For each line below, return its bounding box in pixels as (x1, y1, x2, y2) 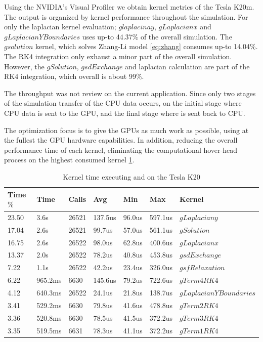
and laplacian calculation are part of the (125, 61, 250, 71)
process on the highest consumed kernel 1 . (4, 154, 135, 165)
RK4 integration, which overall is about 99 (4, 71, 136, 81)
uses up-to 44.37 (82, 31, 133, 41)
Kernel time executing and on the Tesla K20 (63, 171, 200, 182)
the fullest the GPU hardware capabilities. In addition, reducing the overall (4, 135, 238, 145)
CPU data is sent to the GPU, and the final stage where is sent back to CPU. (4, 107, 245, 118)
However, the (4, 61, 45, 71)
